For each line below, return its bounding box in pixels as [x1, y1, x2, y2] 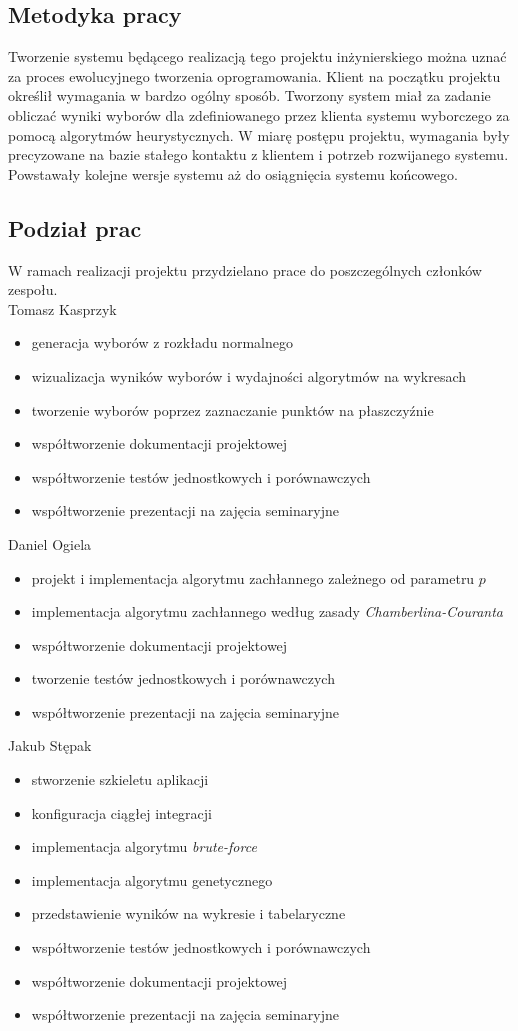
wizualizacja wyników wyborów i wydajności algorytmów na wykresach [31, 365, 467, 386]
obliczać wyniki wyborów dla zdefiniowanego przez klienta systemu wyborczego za [8, 104, 510, 125]
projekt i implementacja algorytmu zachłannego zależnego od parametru [31, 567, 475, 588]
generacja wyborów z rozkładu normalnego [31, 332, 293, 353]
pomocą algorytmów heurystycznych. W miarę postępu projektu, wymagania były [8, 124, 510, 145]
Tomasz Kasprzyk [8, 298, 117, 319]
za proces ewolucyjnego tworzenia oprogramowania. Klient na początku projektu [8, 65, 501, 86]
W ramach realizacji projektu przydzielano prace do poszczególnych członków [8, 259, 482, 280]
